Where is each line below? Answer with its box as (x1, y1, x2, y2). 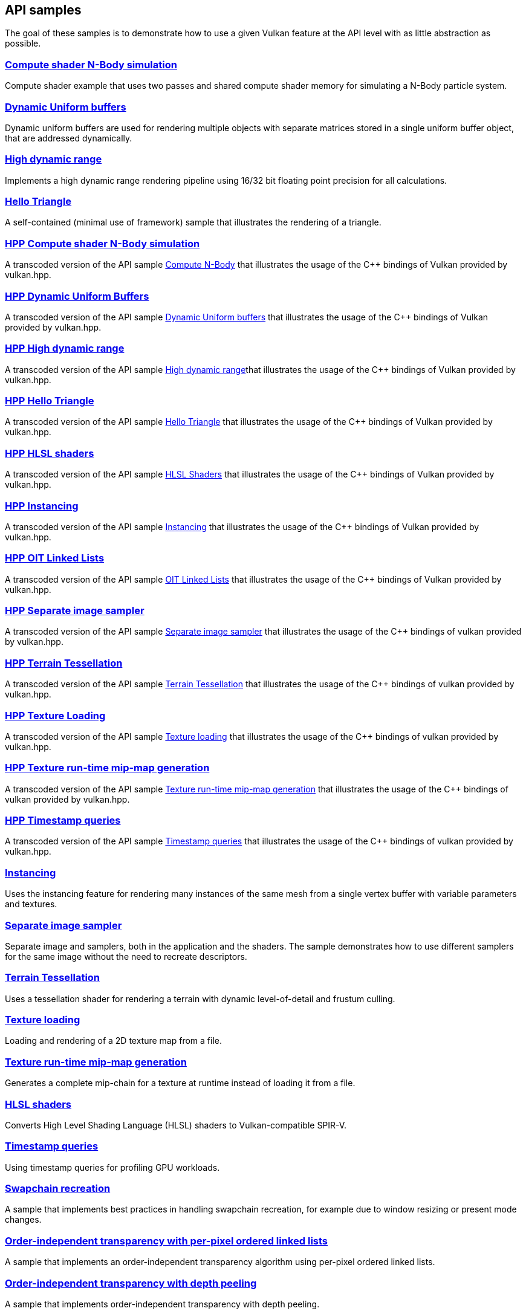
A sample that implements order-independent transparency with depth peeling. (5, 1298, 320, 1309)
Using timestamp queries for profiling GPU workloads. (5, 1162, 220, 1173)
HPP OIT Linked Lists (5, 552, 105, 565)
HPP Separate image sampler (5, 604, 144, 617)
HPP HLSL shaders (5, 447, 94, 459)
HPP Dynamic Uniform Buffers (5, 290, 149, 302)
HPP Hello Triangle (5, 395, 94, 407)
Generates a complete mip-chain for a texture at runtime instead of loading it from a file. (5, 1078, 356, 1089)
